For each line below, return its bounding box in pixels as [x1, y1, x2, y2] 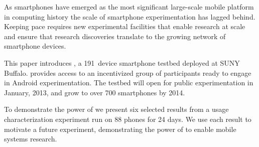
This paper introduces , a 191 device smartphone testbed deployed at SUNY [4, 57, 240, 68]
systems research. [4, 133, 57, 144]
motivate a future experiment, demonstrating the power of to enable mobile [4, 123, 236, 134]
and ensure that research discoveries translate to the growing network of [4, 31, 226, 41]
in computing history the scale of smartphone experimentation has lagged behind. [4, 11, 255, 22]
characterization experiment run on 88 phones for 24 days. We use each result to [4, 113, 251, 124]
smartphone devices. [4, 41, 66, 51]
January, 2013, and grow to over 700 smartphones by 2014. [4, 87, 185, 97]
